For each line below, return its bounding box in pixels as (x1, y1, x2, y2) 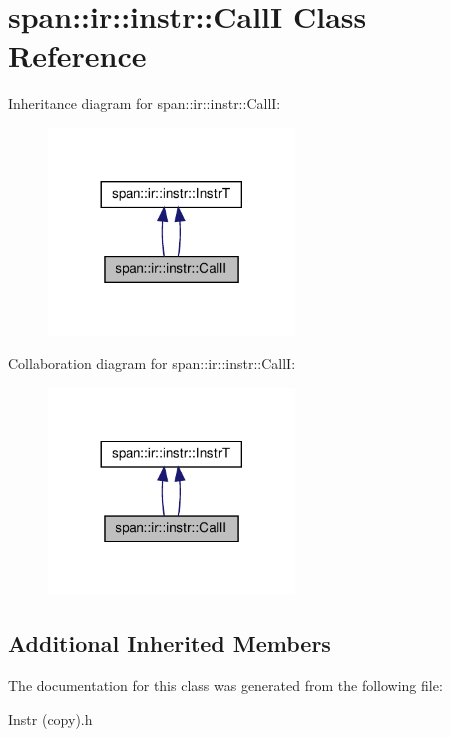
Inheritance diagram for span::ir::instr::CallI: (8, 93, 281, 114)
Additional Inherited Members (8, 628, 331, 659)
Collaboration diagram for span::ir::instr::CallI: (8, 353, 296, 374)
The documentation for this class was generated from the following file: (8, 675, 443, 696)
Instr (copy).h (8, 708, 93, 729)
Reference (8, 35, 147, 76)
